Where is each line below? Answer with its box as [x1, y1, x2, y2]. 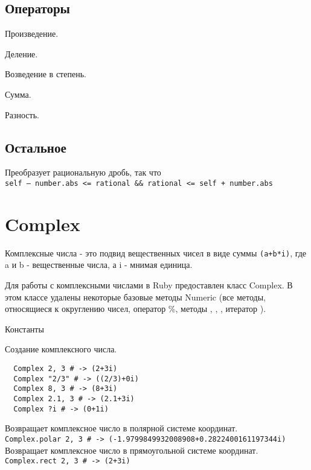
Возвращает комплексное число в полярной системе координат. [5, 422, 238, 434]
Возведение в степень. [5, 68, 86, 80]
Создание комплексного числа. [5, 343, 117, 355]
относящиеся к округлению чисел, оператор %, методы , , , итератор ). [5, 302, 266, 315]
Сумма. [5, 87, 31, 100]
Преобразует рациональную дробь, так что [5, 166, 161, 179]
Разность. [5, 108, 39, 121]
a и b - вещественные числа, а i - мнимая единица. [5, 258, 193, 271]
